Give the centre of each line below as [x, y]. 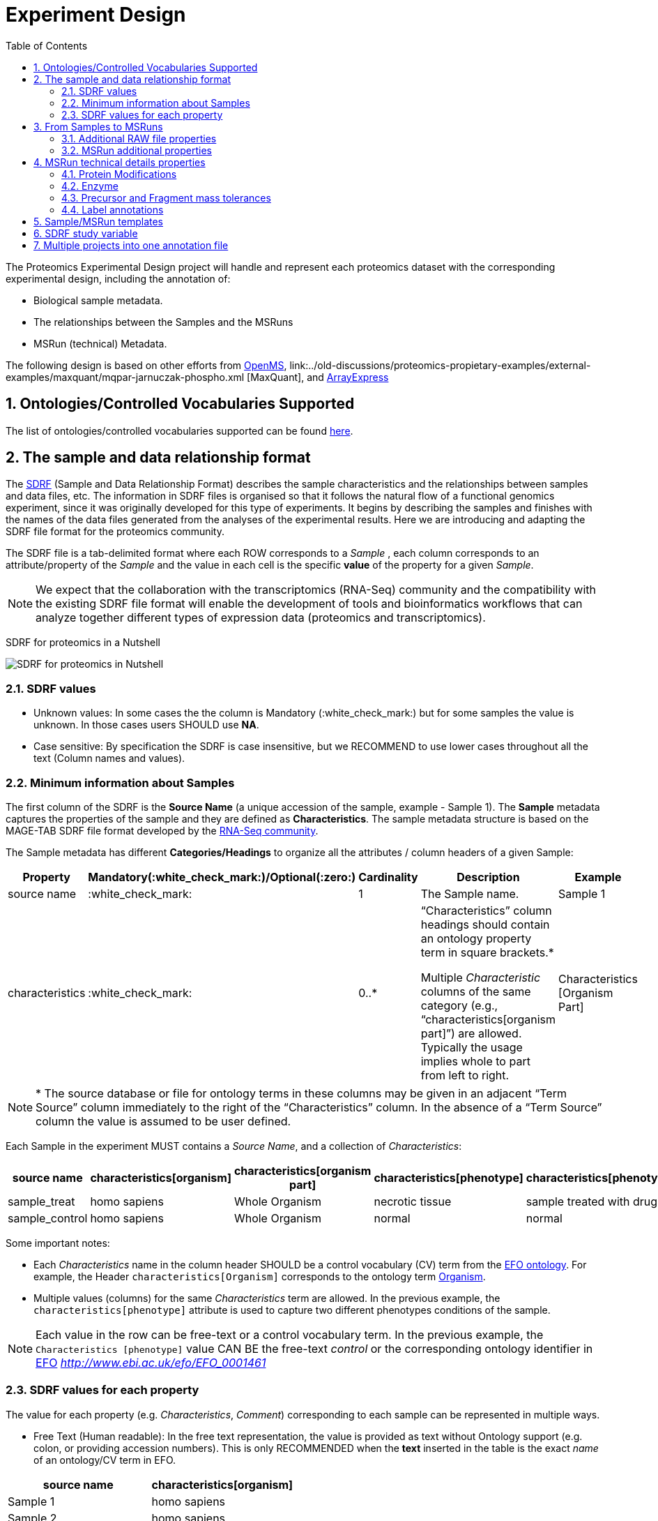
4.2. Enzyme [90, 186]
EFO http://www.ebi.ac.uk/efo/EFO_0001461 [151, 1362]
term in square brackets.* [487, 952]
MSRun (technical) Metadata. [100, 343]
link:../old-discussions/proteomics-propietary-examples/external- [440, 365]
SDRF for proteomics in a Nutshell [83, 643]
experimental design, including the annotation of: [118, 278]
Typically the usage [472, 1047]
